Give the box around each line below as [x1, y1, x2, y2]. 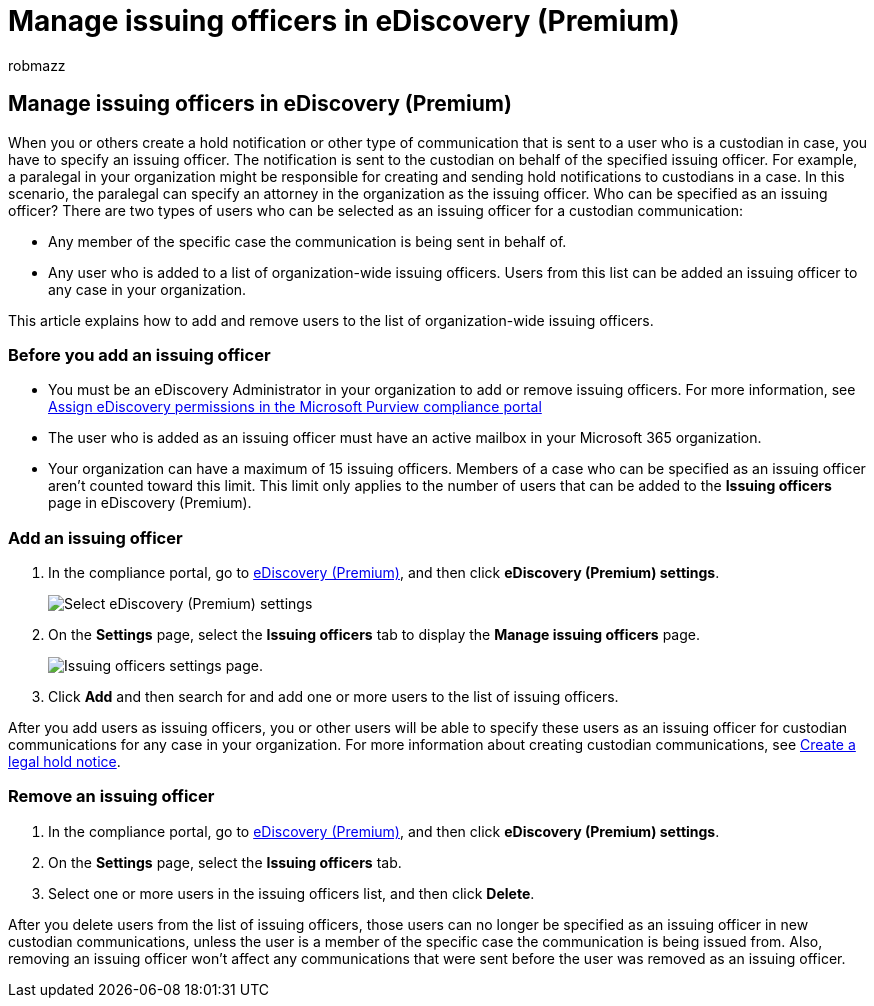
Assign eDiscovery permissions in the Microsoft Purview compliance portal [48, 398, 542, 416]
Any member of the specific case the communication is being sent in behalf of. [48, 232, 567, 250]
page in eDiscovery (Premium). [48, 494, 252, 512]
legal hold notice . [8, 753, 121, 771]
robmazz [8, 56, 66, 74]
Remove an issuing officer [8, 786, 215, 807]
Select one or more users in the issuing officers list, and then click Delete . [48, 884, 535, 902]
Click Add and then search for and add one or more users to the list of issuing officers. [48, 688, 619, 706]
